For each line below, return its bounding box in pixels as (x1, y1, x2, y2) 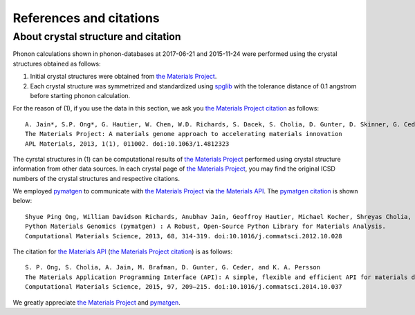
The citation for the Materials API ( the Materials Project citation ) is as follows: (12, 247, 233, 256)
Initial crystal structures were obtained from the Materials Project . (30, 73, 217, 81)
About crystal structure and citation (12, 30, 181, 43)
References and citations (12, 10, 160, 26)
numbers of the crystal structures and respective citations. (12, 174, 180, 182)
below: (12, 197, 33, 205)
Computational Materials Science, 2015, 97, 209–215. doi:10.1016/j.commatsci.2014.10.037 (25, 283, 342, 291)
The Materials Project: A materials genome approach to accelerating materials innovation (25, 130, 342, 138)
